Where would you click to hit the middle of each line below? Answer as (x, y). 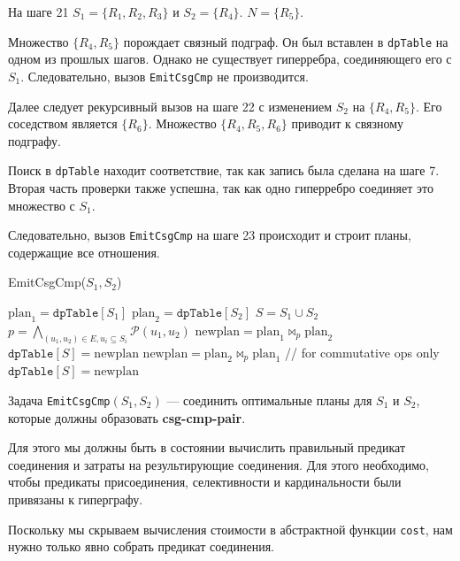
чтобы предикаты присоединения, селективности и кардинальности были (205, 482)
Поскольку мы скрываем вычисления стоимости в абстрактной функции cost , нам (230, 529)
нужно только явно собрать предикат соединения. (141, 546)
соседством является (63, 123)
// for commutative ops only (362, 352)
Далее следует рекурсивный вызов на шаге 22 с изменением (170, 106)
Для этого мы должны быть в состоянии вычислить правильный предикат (207, 447)
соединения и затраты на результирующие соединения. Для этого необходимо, (219, 464)
